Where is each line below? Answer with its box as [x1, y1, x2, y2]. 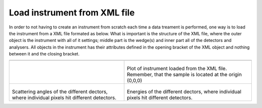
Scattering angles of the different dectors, [12, 88, 108, 95]
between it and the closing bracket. [9, 51, 80, 57]
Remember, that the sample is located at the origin [127, 71, 242, 78]
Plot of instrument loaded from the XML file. [127, 65, 228, 72]
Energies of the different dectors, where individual [127, 88, 242, 95]
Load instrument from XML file [9, 7, 135, 18]
